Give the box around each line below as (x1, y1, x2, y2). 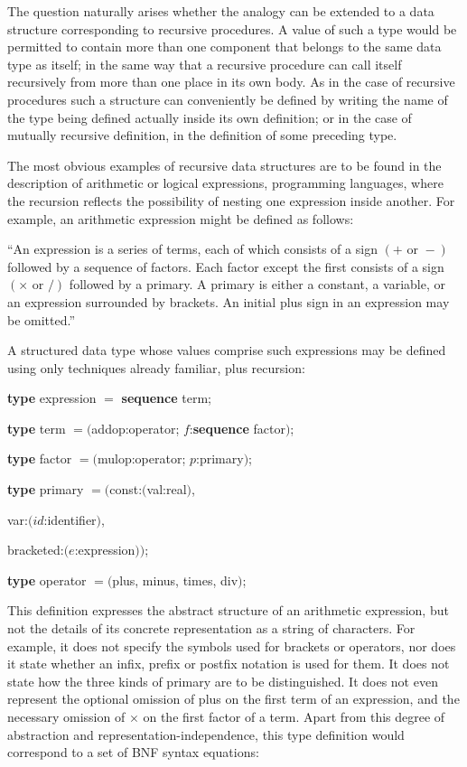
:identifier (43, 510, 97, 528)
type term (7, 418, 66, 437)
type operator (7, 570, 87, 589)
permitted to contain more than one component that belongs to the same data (7, 37, 442, 56)
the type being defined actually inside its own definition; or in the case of (7, 108, 412, 126)
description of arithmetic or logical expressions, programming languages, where (7, 173, 444, 192)
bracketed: (7, 540, 64, 559)
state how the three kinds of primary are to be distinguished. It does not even (7, 671, 438, 690)
